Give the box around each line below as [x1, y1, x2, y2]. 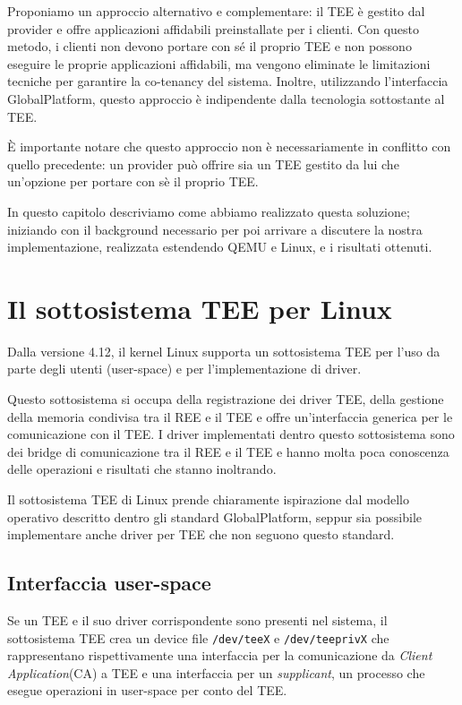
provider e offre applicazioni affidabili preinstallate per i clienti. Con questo [7, 19, 420, 38]
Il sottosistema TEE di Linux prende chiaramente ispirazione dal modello [7, 490, 410, 508]
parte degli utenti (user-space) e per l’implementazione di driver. [7, 359, 362, 378]
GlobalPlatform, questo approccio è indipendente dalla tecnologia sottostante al [7, 89, 445, 107]
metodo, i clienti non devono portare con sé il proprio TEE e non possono [7, 37, 412, 56]
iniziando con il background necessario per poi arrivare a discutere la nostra [7, 219, 423, 238]
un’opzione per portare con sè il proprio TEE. [7, 172, 259, 191]
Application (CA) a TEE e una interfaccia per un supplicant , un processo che [7, 663, 425, 682]
